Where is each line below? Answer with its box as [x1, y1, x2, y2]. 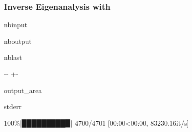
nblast [4, 52, 22, 62]
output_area [4, 85, 42, 95]
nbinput [4, 19, 27, 30]
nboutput [4, 36, 32, 46]
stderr [4, 101, 21, 112]
